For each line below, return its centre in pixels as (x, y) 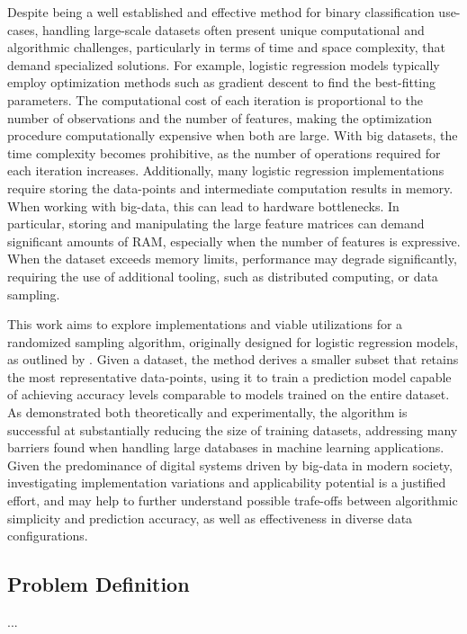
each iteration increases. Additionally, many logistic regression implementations (226, 170)
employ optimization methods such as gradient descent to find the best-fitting (222, 82)
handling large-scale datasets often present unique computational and (233, 29)
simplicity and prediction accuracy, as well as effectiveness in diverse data (210, 518)
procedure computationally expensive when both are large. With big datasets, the (233, 135)
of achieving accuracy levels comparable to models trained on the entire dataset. (229, 394)
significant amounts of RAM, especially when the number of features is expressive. (234, 241)
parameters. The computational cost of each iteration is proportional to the (216, 99)
